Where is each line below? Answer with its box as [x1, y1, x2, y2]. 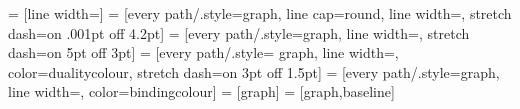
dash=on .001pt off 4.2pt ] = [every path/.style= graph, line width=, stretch [8, 22, 470, 43]
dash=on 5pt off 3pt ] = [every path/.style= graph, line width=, [8, 42, 399, 63]
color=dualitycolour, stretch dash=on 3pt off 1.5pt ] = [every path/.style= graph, [8, 61, 500, 82]
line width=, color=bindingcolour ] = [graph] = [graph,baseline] [8, 81, 395, 102]
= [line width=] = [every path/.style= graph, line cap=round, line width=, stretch [8, 3, 512, 23]
